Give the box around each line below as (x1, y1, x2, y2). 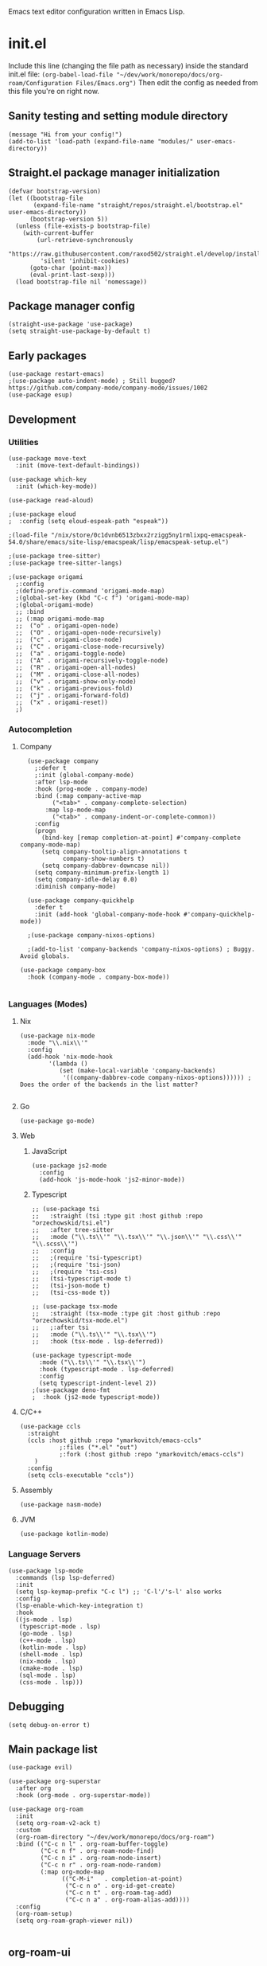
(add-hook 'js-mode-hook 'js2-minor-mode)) (38, 1176, 185, 1184)
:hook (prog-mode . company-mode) (34, 785, 149, 793)
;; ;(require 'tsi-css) (31, 1268, 118, 1276)
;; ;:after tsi (31, 1323, 90, 1332)
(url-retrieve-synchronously (37, 236, 133, 244)
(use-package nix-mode (19, 1032, 95, 1040)
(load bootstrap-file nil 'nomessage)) (15, 278, 148, 286)
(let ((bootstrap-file (8, 194, 83, 202)
